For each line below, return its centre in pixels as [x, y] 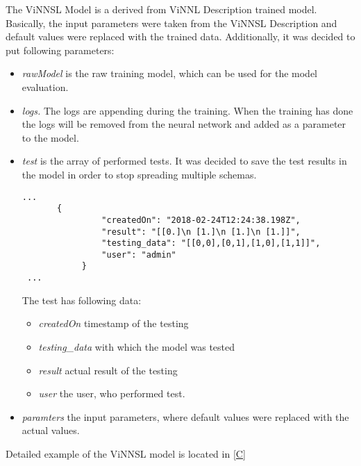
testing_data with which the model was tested [137, 346]
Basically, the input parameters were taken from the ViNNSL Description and [171, 23]
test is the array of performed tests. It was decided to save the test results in [184, 161]
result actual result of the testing [108, 370]
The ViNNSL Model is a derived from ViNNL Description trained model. [161, 9]
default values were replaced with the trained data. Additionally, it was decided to [180, 36]
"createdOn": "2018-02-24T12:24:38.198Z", [201, 220]
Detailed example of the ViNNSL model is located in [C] [126, 453]
